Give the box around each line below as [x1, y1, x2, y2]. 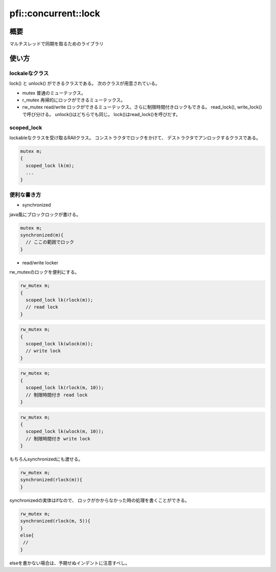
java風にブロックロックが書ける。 [9, 211, 81, 217]
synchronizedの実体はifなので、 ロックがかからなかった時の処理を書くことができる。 [9, 497, 190, 503]
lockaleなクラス [9, 70, 49, 77]
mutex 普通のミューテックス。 [22, 90, 86, 96]
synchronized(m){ [20, 232, 64, 238]
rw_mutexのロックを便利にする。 [9, 269, 80, 275]
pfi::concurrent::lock [9, 8, 101, 19]
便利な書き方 [9, 191, 41, 198]
